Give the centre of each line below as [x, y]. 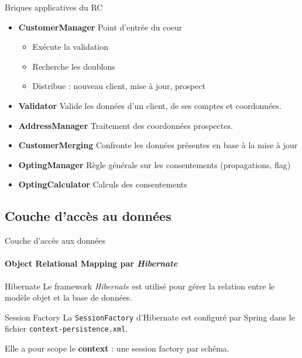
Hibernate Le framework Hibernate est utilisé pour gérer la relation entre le [140, 286]
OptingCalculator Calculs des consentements [103, 184]
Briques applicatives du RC [54, 7]
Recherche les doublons [74, 66]
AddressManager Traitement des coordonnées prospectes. [126, 125]
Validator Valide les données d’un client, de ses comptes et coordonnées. [150, 105]
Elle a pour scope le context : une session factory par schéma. [117, 348]
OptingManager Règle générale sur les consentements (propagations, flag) [155, 164]
